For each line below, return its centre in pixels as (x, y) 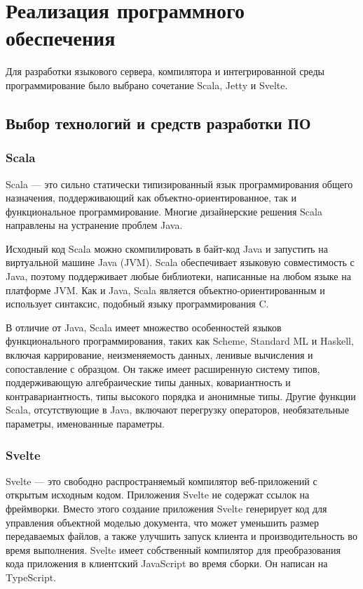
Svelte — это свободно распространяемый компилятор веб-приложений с (162, 481)
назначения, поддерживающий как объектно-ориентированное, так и (151, 198)
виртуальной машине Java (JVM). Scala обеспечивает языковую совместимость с (180, 262)
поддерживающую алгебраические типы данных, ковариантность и (148, 382)
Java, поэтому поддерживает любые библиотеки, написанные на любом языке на (178, 276)
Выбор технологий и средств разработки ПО (158, 123)
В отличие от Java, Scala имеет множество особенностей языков (144, 327)
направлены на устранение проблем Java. (94, 225)
